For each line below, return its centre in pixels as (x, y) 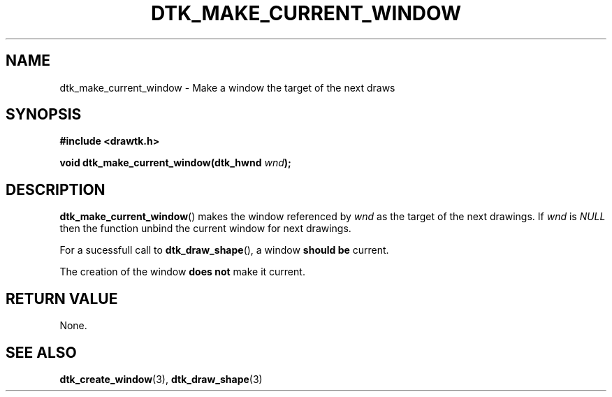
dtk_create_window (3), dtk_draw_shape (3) (161, 379)
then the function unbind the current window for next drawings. (205, 229)
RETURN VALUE (62, 298)
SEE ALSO (41, 352)
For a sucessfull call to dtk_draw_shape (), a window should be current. (224, 250)
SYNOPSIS (44, 115)
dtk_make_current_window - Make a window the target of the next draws (227, 87)
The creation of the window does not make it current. (182, 272)
